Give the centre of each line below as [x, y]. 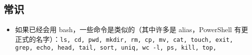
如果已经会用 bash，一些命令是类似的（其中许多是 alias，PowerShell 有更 [131, 29]
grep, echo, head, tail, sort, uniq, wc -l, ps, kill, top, [116, 48]
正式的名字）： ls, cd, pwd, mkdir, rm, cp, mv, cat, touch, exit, [124, 39]
